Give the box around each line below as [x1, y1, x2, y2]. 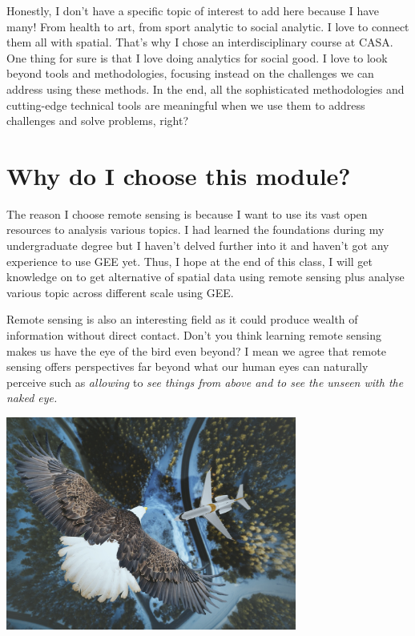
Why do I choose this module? [6, 159, 351, 191]
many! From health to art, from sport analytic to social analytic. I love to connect [6, 18, 409, 34]
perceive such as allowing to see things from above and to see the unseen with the [6, 373, 404, 390]
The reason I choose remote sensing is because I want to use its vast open [6, 205, 368, 222]
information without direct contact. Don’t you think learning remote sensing [6, 327, 381, 344]
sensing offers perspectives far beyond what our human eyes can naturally [6, 358, 369, 375]
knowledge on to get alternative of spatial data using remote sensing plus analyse [6, 268, 405, 285]
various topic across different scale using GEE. [6, 284, 234, 300]
